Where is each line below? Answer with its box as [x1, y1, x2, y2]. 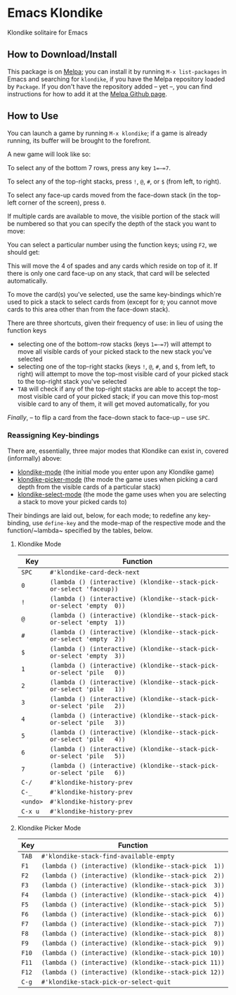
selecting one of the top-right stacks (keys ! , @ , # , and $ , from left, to [17, 362, 216, 371]
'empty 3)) [85, 652, 126, 660]
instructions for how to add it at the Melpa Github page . [7, 89, 167, 98]
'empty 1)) [85, 618, 126, 627]
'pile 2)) [85, 702, 126, 710]
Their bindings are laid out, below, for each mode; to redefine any [7, 511, 197, 520]
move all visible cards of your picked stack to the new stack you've [17, 347, 212, 356]
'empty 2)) [85, 635, 126, 643]
